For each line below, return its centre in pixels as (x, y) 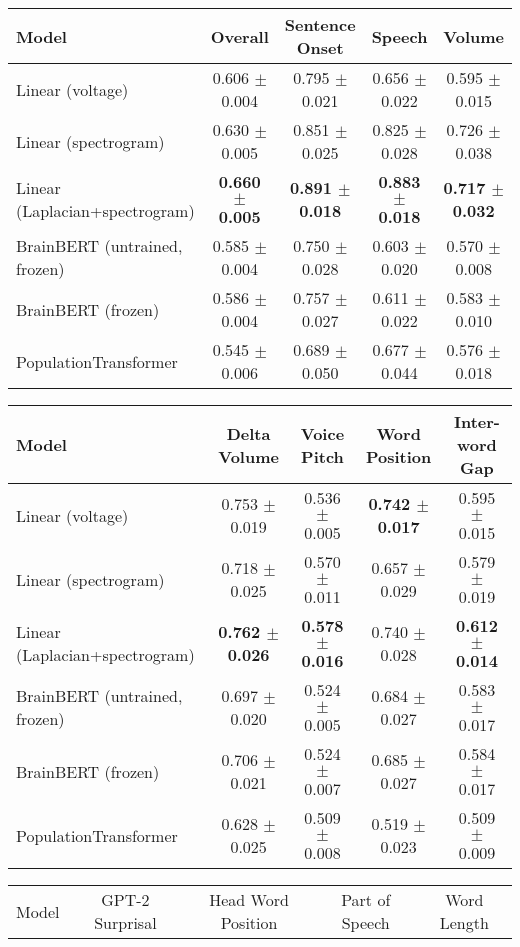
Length (464, 922)
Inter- (476, 421)
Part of (366, 899)
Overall (239, 36)
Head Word (249, 899)
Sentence (320, 24)
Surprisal (125, 922)
